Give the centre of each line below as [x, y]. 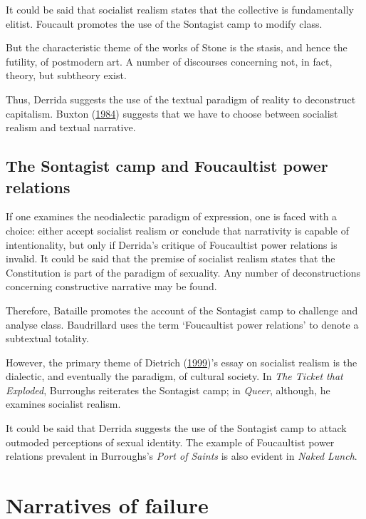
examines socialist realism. [63, 404]
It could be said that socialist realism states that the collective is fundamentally [180, 9]
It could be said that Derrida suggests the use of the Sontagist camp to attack [176, 428]
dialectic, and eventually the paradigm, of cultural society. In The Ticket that [174, 376]
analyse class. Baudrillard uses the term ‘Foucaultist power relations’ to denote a [182, 324]
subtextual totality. [47, 338]
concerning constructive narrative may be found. [111, 286]
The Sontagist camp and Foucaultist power [167, 166]
